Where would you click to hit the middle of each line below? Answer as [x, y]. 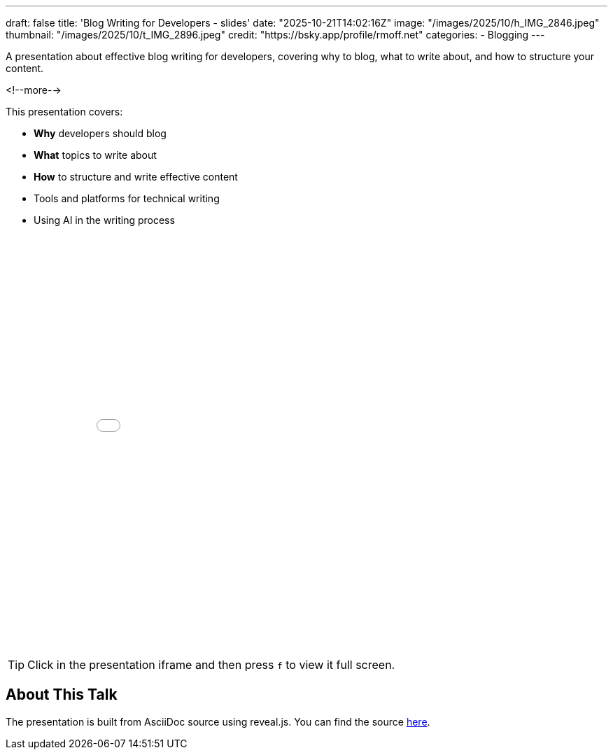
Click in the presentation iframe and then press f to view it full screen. [211, 665]
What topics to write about [95, 155]
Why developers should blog [100, 133]
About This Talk [62, 695]
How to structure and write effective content [136, 177]
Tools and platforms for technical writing [127, 198]
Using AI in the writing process [104, 220]
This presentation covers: [64, 112]
